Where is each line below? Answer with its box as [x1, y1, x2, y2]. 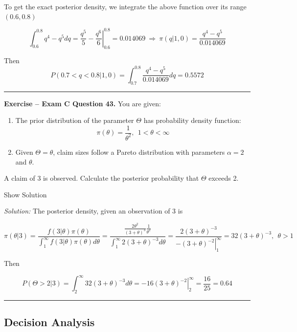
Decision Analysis [4, 314, 95, 330]
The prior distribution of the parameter [15, 115, 134, 125]
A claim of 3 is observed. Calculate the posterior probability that [4, 173, 199, 183]
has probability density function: [143, 115, 241, 125]
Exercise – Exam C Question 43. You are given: [4, 98, 161, 109]
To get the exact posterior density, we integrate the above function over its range [4, 1, 247, 11]
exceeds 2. [208, 173, 239, 183]
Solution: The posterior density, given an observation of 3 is [4, 206, 183, 216]
